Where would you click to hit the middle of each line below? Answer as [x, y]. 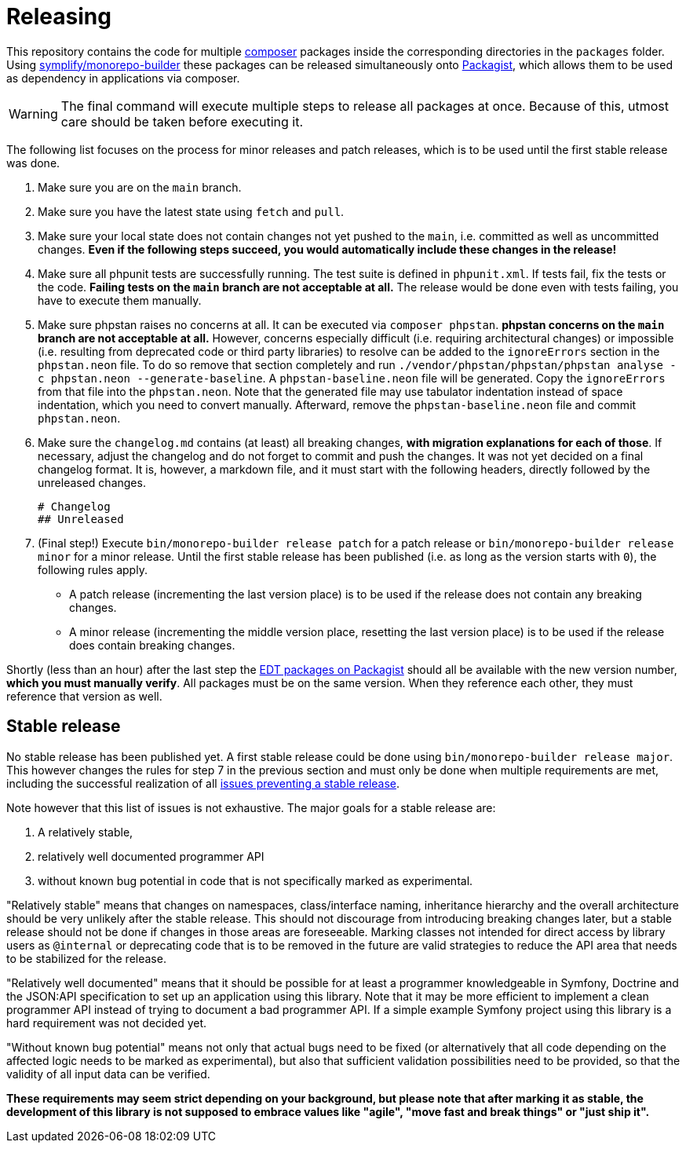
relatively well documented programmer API [151, 856]
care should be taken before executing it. [182, 121]
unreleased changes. [92, 482]
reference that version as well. [84, 696]
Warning [33, 113]
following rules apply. [93, 569]
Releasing [59, 16]
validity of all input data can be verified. [108, 1074]
